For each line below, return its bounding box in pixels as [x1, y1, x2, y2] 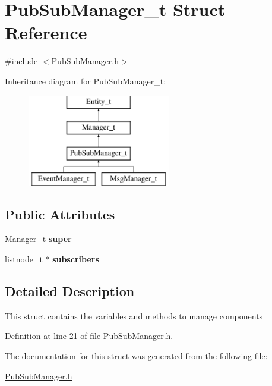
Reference [5, 20, 87, 45]
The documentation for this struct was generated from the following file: [5, 350, 268, 362]
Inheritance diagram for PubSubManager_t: [5, 74, 166, 87]
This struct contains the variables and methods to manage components [5, 309, 263, 322]
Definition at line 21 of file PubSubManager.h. [5, 329, 173, 342]
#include [5, 55, 38, 67]
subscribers [52, 253, 99, 265]
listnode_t [5, 253, 43, 265]
